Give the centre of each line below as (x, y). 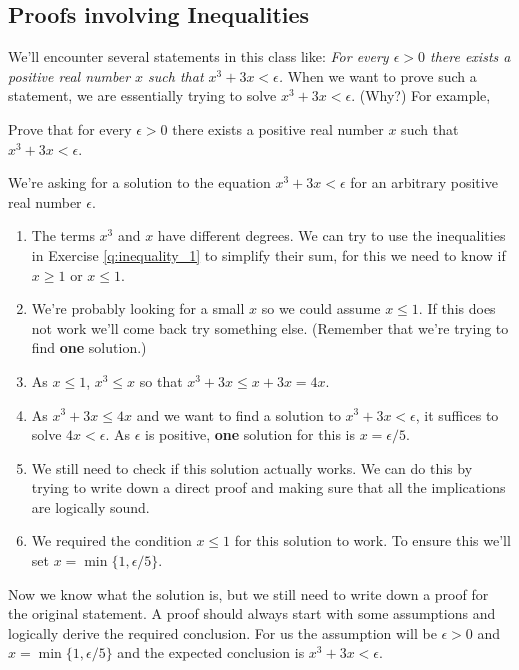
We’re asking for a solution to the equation (139, 182)
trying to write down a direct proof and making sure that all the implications (268, 487)
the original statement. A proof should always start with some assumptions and (252, 613)
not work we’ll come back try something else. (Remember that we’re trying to (270, 327)
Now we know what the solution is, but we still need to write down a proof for (248, 593)
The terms (63, 235)
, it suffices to (457, 414)
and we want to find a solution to (238, 414)
